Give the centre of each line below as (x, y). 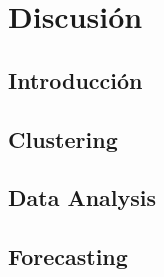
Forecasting (68, 256)
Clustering (63, 138)
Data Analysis (82, 197)
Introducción (75, 79)
